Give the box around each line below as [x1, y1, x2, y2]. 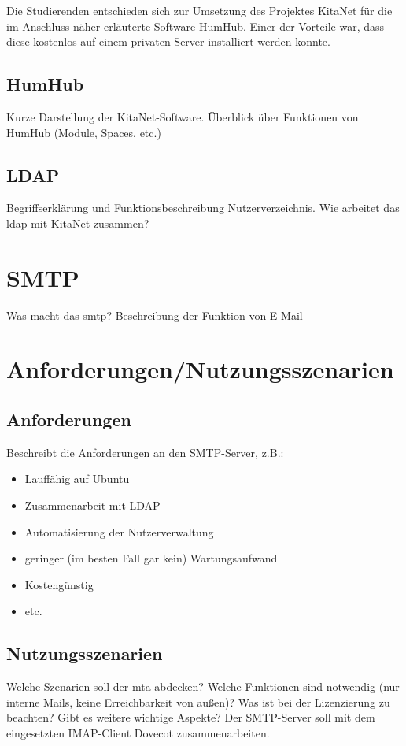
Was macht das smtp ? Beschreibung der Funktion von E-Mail [6, 306, 303, 323]
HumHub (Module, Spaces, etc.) [6, 124, 161, 140]
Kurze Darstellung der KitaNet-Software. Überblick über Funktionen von [6, 108, 359, 124]
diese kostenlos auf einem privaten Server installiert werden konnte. [6, 33, 330, 50]
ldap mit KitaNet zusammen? [6, 214, 149, 231]
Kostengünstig [24, 576, 94, 592]
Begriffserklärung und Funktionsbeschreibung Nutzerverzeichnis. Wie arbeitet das [6, 199, 400, 216]
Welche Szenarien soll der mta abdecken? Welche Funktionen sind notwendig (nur [6, 678, 400, 695]
